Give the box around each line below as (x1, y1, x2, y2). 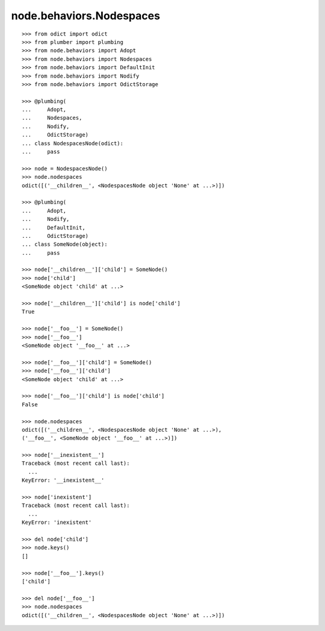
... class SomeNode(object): (22, 241, 108, 248)
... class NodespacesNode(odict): (22, 140, 123, 147)
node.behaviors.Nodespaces (11, 9, 161, 22)
